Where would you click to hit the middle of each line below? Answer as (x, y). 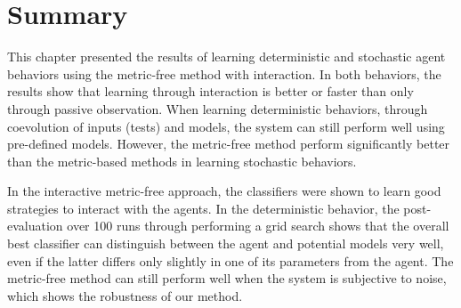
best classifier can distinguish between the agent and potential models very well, (226, 243)
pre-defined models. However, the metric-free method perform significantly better (229, 144)
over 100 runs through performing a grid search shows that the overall (258, 226)
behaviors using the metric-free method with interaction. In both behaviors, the (224, 73)
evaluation (35, 226)
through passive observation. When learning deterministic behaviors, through (218, 108)
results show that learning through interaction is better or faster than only (210, 91)
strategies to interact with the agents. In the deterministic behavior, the (203, 208)
